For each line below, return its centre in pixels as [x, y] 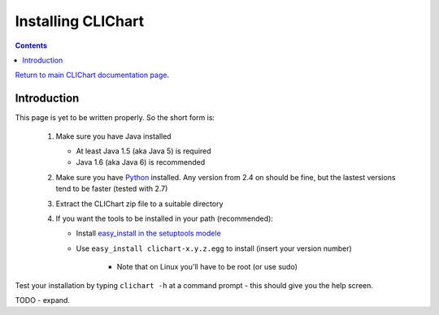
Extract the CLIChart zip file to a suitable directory [139, 204]
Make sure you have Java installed [113, 136]
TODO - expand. [43, 300]
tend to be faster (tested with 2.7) [112, 189]
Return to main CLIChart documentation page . [92, 75]
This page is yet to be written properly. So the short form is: [115, 118]
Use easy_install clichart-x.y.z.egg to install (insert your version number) [214, 248]
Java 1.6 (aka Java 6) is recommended [141, 162]
